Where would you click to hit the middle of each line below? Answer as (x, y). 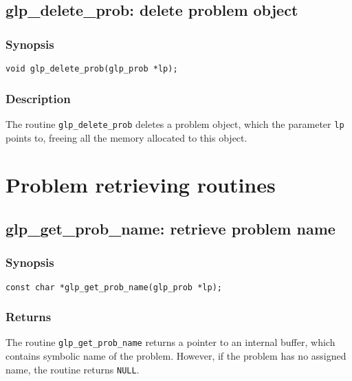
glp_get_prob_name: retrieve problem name (170, 228)
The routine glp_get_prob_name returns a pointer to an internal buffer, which (170, 342)
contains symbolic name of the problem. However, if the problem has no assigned (176, 356)
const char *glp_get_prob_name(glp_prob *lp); (114, 287)
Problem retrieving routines (141, 185)
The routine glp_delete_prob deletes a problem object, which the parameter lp (175, 123)
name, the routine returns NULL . (73, 369)
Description (38, 98)
